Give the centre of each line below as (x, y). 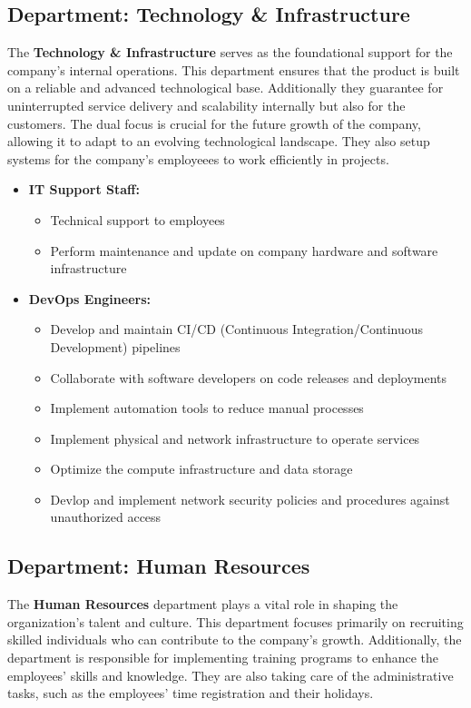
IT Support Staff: (84, 189)
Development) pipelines (115, 346)
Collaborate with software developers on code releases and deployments (249, 377)
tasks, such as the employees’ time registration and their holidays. (191, 693)
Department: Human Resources (159, 566)
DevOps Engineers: (89, 298)
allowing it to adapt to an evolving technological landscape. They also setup (219, 141)
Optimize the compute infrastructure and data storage (201, 469)
